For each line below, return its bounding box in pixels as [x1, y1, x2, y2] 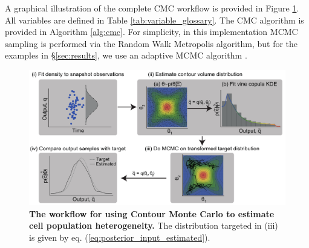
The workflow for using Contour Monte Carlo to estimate [29, 207, 275, 220]
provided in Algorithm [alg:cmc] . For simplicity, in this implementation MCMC [5, 25, 298, 38]
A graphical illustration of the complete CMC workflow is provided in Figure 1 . [5, 2, 299, 14]
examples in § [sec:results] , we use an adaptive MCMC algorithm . [5, 49, 247, 62]
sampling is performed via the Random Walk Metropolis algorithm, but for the [5, 37, 298, 49]
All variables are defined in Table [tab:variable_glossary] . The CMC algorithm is [5, 13, 304, 26]
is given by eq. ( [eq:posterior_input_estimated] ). [29, 231, 210, 243]
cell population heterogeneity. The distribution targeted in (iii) [29, 219, 278, 232]
